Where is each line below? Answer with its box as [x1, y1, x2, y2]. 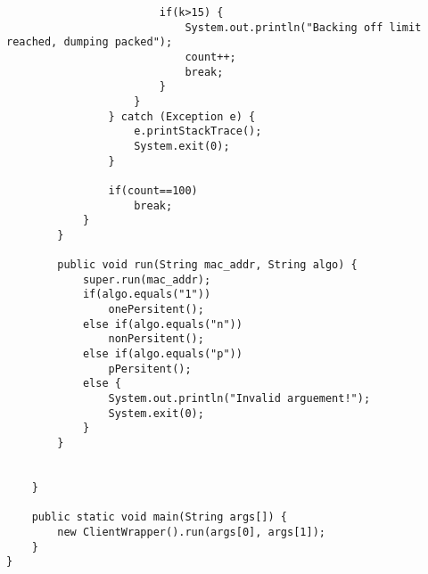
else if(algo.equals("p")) [82, 348, 243, 361]
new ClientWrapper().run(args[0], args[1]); [57, 525, 325, 538]
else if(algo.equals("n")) [82, 317, 243, 331]
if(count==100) [108, 184, 198, 197]
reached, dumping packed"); [6, 36, 173, 49]
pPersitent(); [108, 362, 192, 375]
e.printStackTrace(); [134, 125, 262, 138]
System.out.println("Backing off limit [185, 20, 422, 34]
